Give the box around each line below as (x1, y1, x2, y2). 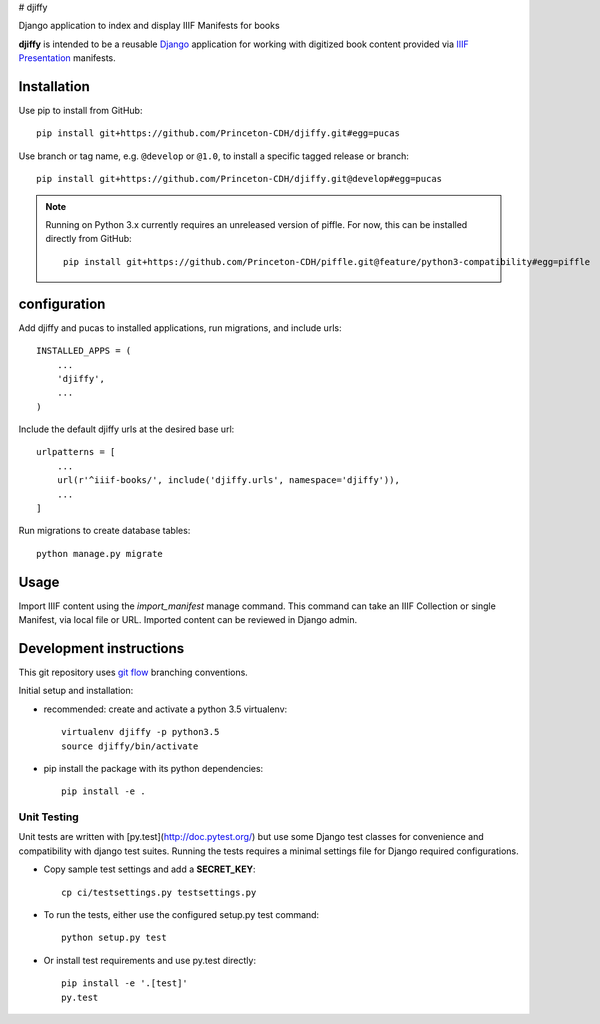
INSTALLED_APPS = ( (36, 345, 132, 357)
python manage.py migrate (36, 548, 164, 559)
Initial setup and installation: (18, 685, 134, 697)
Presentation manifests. (18, 52, 117, 64)
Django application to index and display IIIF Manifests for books (18, 20, 280, 32)
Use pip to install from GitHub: (18, 105, 143, 117)
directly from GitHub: (45, 233, 132, 245)
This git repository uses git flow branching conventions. (18, 666, 249, 678)
